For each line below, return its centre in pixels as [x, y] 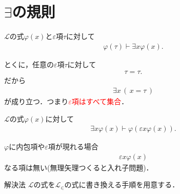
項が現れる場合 [73, 147]
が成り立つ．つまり [36, 101]
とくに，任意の [29, 64]
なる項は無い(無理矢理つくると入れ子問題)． [79, 167]
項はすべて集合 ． [100, 101]
